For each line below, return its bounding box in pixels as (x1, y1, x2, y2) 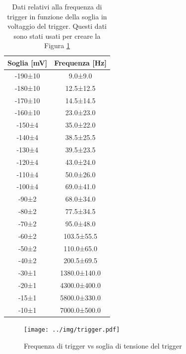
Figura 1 (44, 40, 70, 51)
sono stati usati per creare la (13, 30, 101, 41)
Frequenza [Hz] (54, 57, 107, 68)
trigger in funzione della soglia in (7, 11, 107, 21)
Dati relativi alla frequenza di (12, 1, 102, 11)
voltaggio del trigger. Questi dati (7, 21, 107, 31)
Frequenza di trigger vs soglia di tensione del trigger (24, 340, 182, 351)
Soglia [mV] (7, 57, 48, 68)
